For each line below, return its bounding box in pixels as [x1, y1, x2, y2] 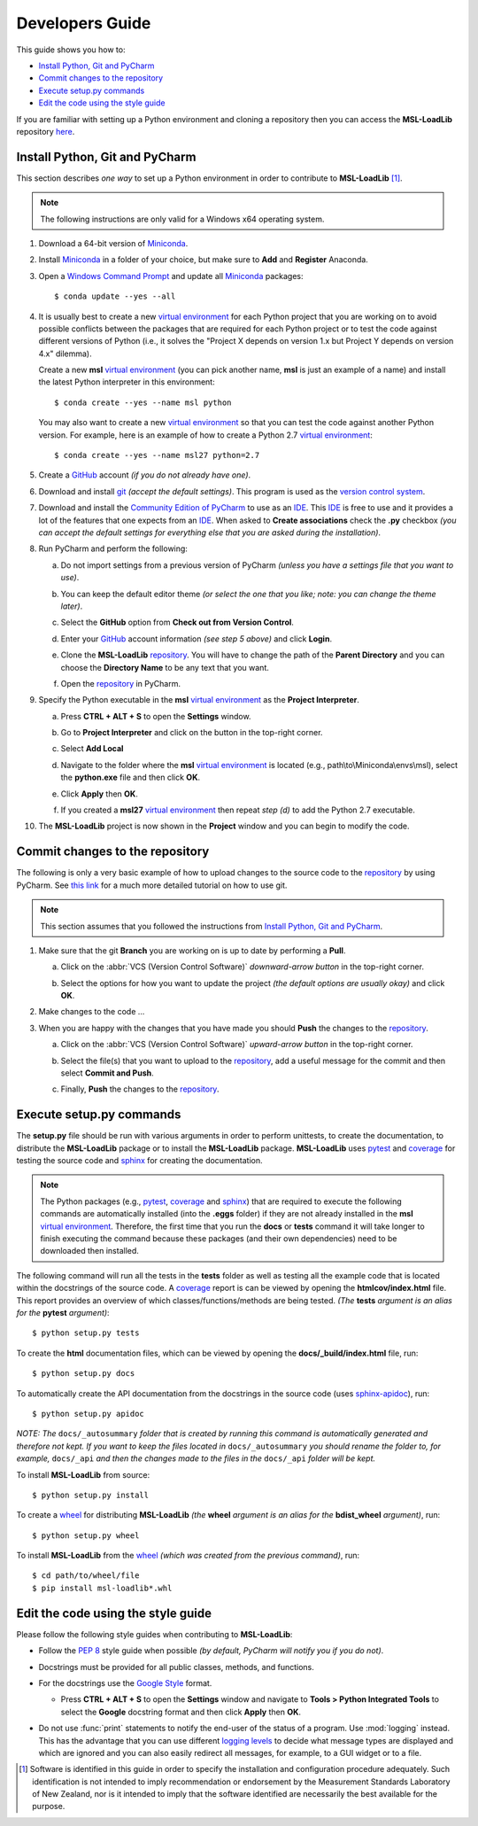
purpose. [32, 1801, 66, 1812]
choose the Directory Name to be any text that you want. [60, 662, 270, 672]
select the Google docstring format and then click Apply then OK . [60, 1706, 301, 1717]
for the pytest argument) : [16, 1308, 110, 1317]
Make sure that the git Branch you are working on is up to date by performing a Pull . [38, 944, 346, 956]
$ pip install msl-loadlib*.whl [32, 1582, 173, 1593]
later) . [60, 601, 83, 611]
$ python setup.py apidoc [32, 1409, 145, 1418]
